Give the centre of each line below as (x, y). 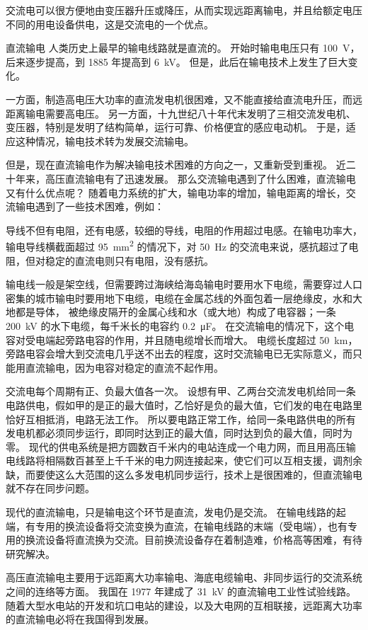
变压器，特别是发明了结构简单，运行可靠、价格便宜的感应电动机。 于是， (176, 127)
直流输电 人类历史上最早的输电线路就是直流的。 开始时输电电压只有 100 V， (183, 48)
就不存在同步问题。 (50, 488)
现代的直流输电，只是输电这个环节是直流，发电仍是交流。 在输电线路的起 (176, 512)
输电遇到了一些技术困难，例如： (90, 206)
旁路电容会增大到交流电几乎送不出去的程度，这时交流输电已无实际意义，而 (179, 354)
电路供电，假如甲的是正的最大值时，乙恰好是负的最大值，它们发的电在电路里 (184, 405)
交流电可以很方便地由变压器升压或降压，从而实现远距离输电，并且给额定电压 (184, 10)
